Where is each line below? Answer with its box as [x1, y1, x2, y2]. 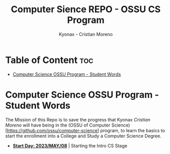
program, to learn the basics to [100, 127, 165, 133]
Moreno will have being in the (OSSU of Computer [5, 122, 111, 128]
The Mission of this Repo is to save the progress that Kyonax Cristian [5, 116, 151, 122]
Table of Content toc [5, 54, 93, 66]
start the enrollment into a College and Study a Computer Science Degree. [5, 133, 162, 139]
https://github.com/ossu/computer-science [7, 127, 98, 133]
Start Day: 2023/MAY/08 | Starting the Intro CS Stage [12, 142, 128, 148]
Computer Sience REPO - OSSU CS [11, 4, 161, 15]
